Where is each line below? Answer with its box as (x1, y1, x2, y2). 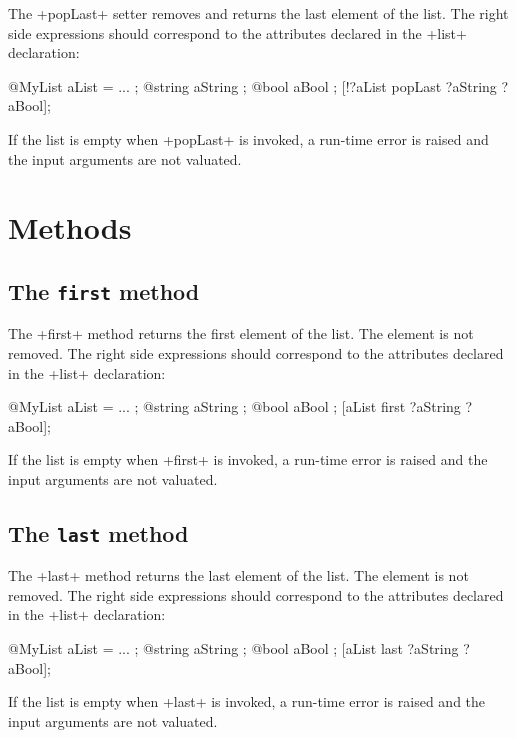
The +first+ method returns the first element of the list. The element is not (8, 323, 474, 344)
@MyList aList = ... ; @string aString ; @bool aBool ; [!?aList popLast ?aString (8, 75, 497, 96)
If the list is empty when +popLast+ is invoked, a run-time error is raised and (8, 128, 489, 149)
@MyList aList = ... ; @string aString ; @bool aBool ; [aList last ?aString (8, 638, 459, 659)
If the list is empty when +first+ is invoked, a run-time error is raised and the (8, 449, 488, 470)
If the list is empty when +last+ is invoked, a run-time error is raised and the (8, 691, 486, 712)
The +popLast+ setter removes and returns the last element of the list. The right (8, 3, 509, 23)
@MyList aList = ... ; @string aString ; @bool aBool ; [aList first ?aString (8, 396, 461, 417)
